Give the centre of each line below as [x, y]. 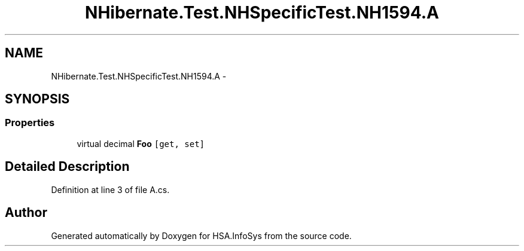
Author [26, 213]
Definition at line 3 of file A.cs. [110, 189]
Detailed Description [67, 167]
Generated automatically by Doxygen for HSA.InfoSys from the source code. [201, 235]
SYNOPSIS [37, 99]
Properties [30, 123]
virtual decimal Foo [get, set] [141, 143]
